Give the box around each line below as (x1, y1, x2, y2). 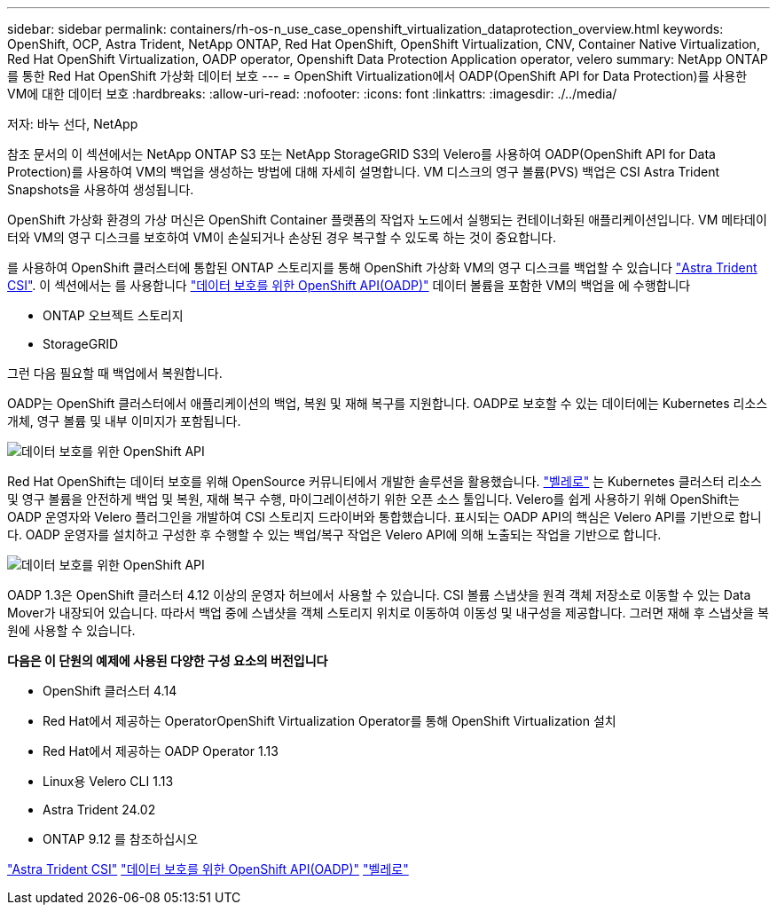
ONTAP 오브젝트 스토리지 (43, 308, 184, 323)
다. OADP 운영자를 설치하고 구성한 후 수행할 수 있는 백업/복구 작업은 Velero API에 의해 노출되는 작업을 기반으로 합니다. (7, 527, 662, 542)
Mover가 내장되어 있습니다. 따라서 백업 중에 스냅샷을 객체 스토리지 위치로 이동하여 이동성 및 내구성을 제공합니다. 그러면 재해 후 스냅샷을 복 (7, 605, 769, 620)
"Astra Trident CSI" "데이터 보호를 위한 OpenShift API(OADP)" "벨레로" (7, 861, 409, 877)
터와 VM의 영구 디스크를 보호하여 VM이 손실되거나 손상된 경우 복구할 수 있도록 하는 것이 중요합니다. (7, 230, 556, 245)
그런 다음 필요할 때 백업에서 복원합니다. (7, 366, 223, 381)
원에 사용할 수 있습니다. (7, 623, 136, 638)
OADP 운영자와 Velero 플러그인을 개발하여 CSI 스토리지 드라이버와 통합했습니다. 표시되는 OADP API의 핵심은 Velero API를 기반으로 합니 (7, 509, 762, 524)
